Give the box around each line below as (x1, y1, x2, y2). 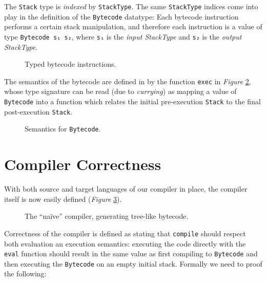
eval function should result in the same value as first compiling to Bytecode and (4, 248, 258, 259)
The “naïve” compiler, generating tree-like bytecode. (25, 211, 189, 221)
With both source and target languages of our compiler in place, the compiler (4, 183, 248, 194)
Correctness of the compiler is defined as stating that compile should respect (4, 228, 246, 238)
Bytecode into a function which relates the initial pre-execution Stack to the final (4, 96, 261, 106)
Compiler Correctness (4, 154, 161, 175)
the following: (4, 268, 47, 279)
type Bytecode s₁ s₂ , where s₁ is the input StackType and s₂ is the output (4, 31, 242, 42)
